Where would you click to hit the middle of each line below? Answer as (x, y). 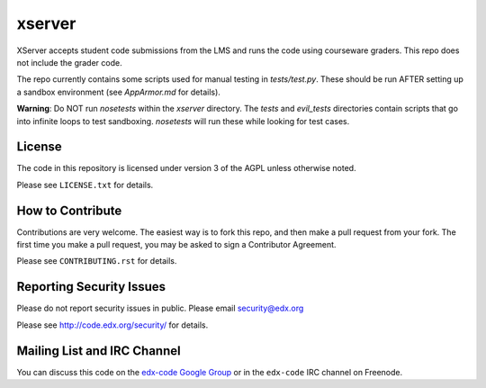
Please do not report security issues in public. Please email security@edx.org (160, 308)
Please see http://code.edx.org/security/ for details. (112, 325)
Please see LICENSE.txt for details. (85, 185)
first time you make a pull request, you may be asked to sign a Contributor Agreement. (176, 245)
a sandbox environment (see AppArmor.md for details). (118, 92)
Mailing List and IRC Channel (99, 351)
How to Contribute (69, 210)
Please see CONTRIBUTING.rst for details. (97, 261)
